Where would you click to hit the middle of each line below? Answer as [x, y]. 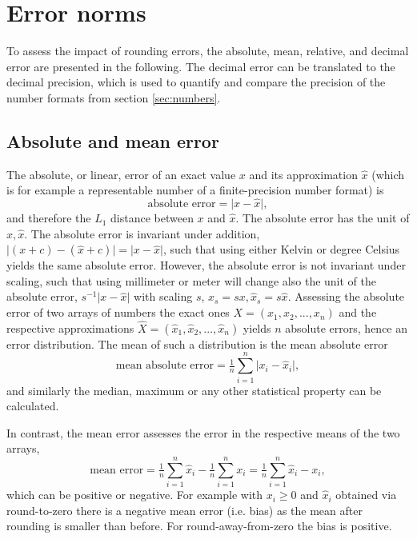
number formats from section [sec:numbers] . [114, 97]
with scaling [163, 296]
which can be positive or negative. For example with [135, 495]
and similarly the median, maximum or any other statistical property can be [194, 390]
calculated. [33, 406]
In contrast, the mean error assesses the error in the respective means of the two [203, 432]
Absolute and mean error [113, 140]
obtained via [366, 495]
